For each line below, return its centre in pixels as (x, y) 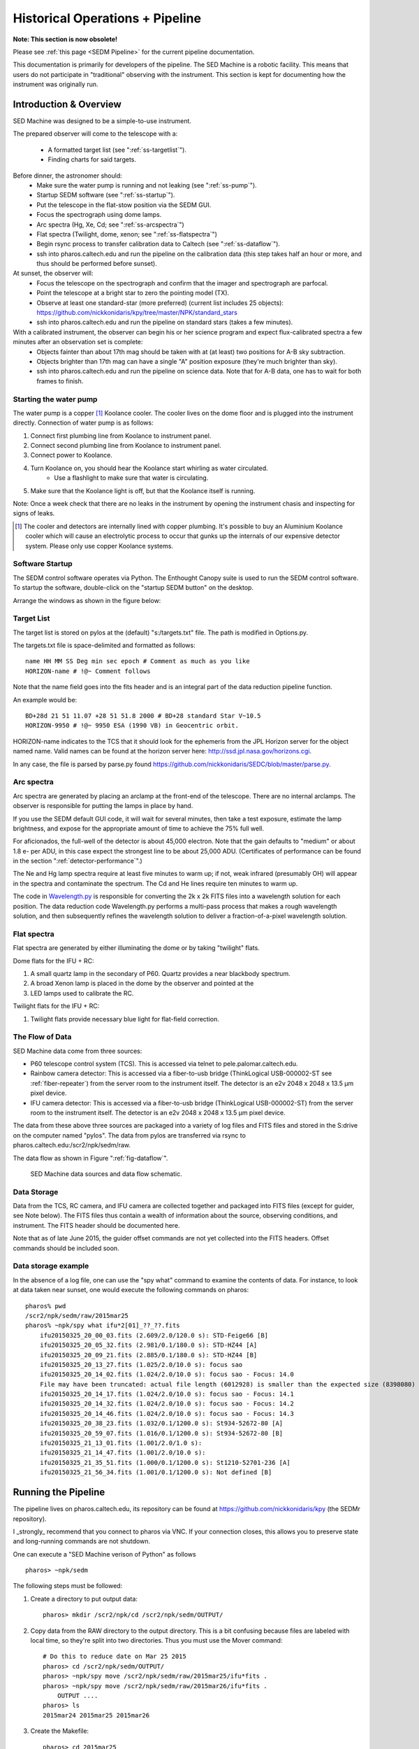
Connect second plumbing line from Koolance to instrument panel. (126, 446)
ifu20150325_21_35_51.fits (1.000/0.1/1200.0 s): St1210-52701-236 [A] (165, 1463)
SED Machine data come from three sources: (78, 1051)
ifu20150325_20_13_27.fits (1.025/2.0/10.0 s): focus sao (141, 1365)
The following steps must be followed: (68, 1586)
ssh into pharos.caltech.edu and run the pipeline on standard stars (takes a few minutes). (165, 323)
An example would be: (45, 700)
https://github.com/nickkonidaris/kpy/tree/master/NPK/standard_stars (137, 313)
